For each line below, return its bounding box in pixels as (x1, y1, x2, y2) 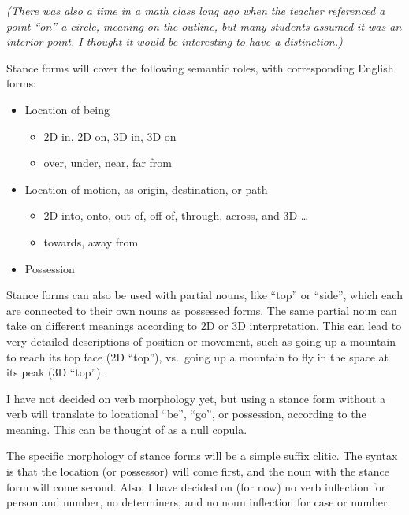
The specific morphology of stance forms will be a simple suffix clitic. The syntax (6, 447, 398, 464)
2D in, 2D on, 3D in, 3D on (43, 128, 177, 144)
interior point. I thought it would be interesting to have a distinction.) (6, 33, 343, 50)
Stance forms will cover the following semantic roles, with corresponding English (6, 59, 394, 76)
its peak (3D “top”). (6, 364, 104, 380)
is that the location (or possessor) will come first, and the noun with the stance (6, 463, 389, 480)
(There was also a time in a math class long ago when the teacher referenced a (6, 2, 385, 18)
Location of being (24, 101, 110, 117)
